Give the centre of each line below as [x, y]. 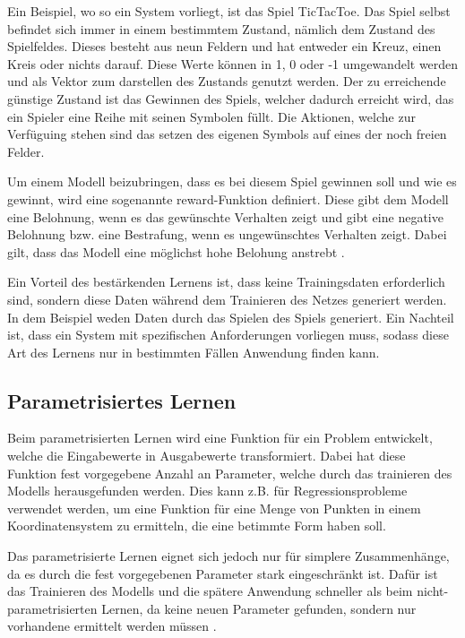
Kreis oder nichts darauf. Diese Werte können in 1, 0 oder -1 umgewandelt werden [233, 63]
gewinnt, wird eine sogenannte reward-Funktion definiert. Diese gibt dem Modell [228, 198]
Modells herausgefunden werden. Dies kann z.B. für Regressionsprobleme [207, 491]
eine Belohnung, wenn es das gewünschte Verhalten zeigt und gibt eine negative [225, 216]
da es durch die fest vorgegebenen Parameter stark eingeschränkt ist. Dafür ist [223, 573]
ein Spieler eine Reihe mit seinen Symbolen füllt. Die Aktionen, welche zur [211, 116]
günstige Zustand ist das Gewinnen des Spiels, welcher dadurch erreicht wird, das [231, 98]
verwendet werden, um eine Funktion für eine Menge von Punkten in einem [214, 508]
